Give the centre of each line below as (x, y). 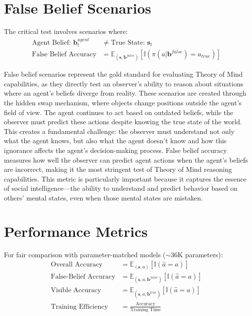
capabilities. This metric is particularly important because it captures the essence (125, 178)
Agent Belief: (51, 42)
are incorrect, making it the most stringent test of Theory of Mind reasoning (118, 169)
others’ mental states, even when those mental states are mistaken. (103, 197)
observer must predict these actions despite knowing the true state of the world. (123, 122)
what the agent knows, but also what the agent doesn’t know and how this (115, 141)
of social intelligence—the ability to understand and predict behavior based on (121, 188)
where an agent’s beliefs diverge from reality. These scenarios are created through (125, 93)
